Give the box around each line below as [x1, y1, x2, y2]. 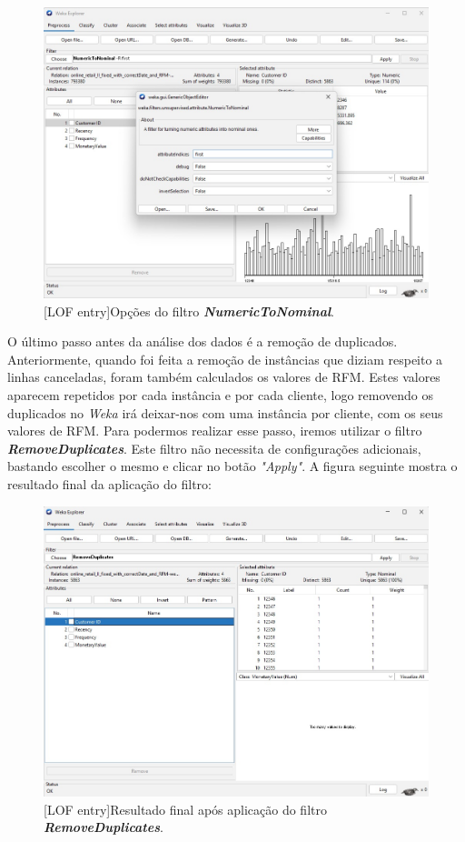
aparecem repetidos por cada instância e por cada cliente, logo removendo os [7, 386, 433, 405]
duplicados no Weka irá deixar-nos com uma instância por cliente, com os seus [7, 403, 443, 422]
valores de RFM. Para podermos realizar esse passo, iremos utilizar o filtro [7, 421, 422, 440]
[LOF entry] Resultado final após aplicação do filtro [44, 799, 327, 818]
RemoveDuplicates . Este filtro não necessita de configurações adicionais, [7, 438, 421, 457]
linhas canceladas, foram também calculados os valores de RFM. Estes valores [7, 367, 440, 386]
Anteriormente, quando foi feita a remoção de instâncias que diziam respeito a [7, 349, 443, 368]
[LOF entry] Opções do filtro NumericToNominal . [44, 301, 334, 320]
